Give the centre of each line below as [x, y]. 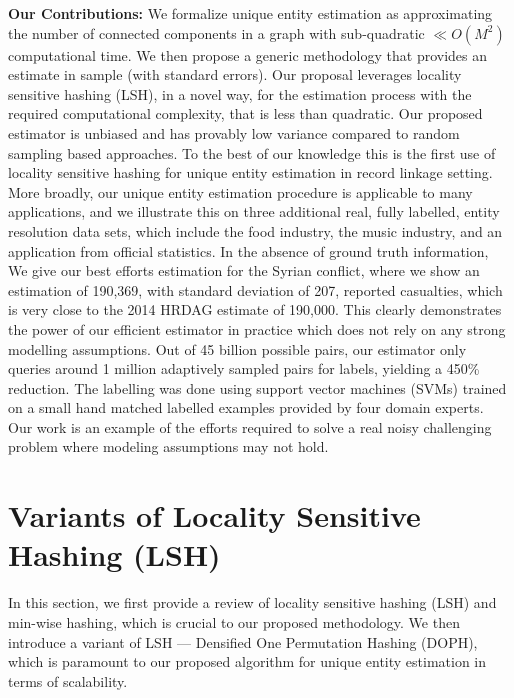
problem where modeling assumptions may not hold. [168, 446]
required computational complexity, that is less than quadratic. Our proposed [245, 113]
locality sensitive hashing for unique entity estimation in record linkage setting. [250, 172]
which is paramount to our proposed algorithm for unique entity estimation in [247, 661]
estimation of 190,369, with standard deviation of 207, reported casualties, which [255, 289]
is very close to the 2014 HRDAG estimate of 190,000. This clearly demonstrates [255, 309]
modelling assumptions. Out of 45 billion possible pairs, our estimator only [237, 348]
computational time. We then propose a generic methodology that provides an [248, 54]
